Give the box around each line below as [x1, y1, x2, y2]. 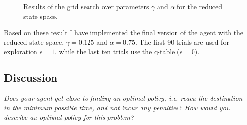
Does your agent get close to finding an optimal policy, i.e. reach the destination [4, 93, 243, 103]
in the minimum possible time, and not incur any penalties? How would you [4, 102, 230, 112]
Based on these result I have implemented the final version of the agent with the [4, 27, 244, 37]
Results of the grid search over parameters [23, 1, 149, 11]
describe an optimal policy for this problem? [4, 112, 134, 122]
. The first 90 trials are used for [135, 36, 229, 47]
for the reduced [176, 1, 223, 11]
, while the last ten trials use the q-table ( [54, 46, 180, 56]
